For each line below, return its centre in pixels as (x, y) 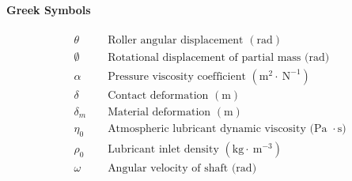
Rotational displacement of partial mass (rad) (219, 57)
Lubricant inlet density (163, 149)
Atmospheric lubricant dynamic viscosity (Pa (218, 128)
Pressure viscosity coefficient (177, 76)
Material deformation (159, 112)
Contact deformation (158, 95)
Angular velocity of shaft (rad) (182, 168)
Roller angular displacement (176, 40)
